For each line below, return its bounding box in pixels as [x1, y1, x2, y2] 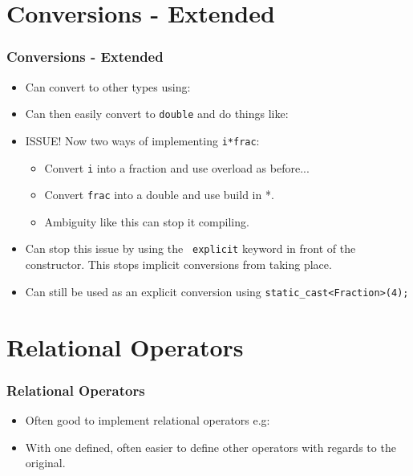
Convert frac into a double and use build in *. [44, 186, 274, 203]
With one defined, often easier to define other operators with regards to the [25, 438, 396, 455]
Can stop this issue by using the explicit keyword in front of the [25, 240, 356, 257]
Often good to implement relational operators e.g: [25, 411, 270, 428]
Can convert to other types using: [25, 78, 191, 95]
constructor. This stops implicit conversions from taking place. [25, 256, 332, 273]
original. [25, 454, 66, 471]
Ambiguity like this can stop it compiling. [44, 213, 249, 230]
